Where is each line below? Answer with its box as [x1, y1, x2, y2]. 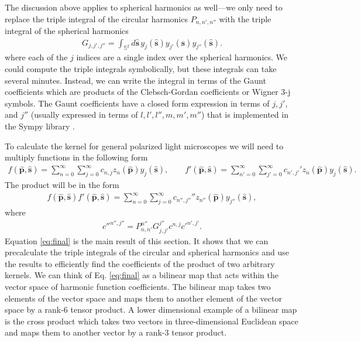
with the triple [219, 12, 271, 25]
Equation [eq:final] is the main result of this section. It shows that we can [5, 234, 269, 247]
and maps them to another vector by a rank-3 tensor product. [5, 326, 227, 338]
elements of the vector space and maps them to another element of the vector [5, 292, 282, 304]
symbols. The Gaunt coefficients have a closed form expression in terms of [5, 97, 270, 109]
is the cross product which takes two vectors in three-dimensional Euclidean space [5, 314, 298, 327]
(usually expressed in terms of [30, 108, 138, 121]
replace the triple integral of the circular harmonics [5, 12, 188, 25]
